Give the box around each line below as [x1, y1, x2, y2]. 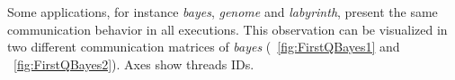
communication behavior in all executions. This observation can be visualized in [7, 20, 448, 38]
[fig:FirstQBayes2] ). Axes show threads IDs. [13, 54, 254, 73]
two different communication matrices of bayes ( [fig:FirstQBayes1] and [7, 37, 400, 56]
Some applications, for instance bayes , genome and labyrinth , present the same [7, 3, 438, 20]
